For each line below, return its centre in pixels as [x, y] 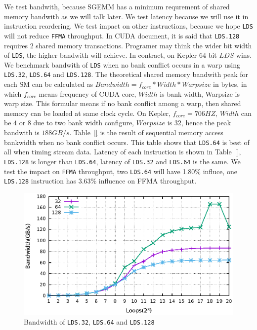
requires [16, 45]
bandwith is [22, 132]
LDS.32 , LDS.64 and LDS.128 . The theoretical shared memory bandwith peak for [126, 74]
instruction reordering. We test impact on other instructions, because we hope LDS [128, 26]
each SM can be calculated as [49, 84]
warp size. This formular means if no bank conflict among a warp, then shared [123, 103]
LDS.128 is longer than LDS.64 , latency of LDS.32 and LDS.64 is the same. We [122, 161]
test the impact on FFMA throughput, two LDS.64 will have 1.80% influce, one [121, 171]
